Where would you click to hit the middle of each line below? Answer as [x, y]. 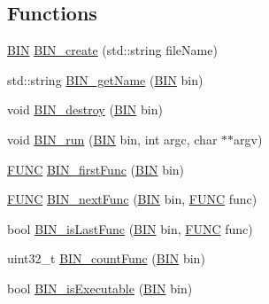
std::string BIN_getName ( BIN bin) [105, 79]
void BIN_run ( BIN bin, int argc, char [112, 139]
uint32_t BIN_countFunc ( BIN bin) [106, 258]
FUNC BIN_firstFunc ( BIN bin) [96, 169]
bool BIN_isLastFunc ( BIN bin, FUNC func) [130, 228]
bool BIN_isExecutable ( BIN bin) [100, 288]
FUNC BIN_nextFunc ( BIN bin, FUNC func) [132, 199]
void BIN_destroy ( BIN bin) [85, 109]
